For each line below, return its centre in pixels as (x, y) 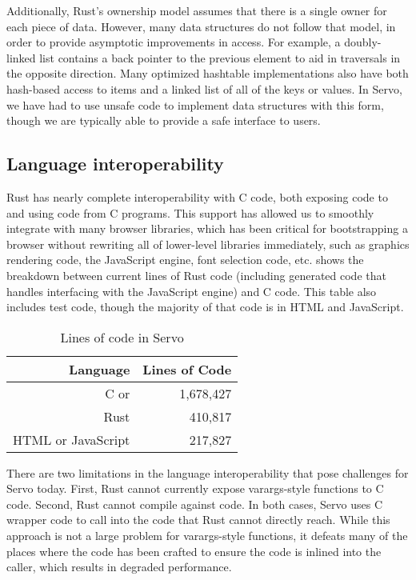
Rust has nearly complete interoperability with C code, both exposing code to (197, 196)
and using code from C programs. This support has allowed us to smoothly (190, 212)
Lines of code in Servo (122, 337)
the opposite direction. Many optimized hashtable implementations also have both (208, 73)
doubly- (363, 42)
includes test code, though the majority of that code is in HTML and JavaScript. (205, 307)
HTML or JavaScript (72, 439)
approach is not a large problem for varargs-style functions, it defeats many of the (207, 536)
